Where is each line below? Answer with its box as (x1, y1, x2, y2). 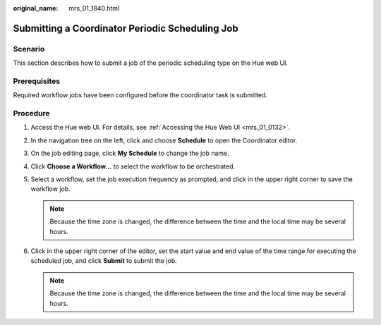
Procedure (13, 109, 50, 118)
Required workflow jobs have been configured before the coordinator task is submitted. (13, 91, 267, 99)
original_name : (13, 4, 59, 12)
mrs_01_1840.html (68, 4, 120, 12)
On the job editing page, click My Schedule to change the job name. (30, 149, 229, 158)
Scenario (13, 44, 45, 54)
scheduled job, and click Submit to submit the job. (30, 257, 178, 265)
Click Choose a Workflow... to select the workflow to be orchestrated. (30, 162, 236, 171)
